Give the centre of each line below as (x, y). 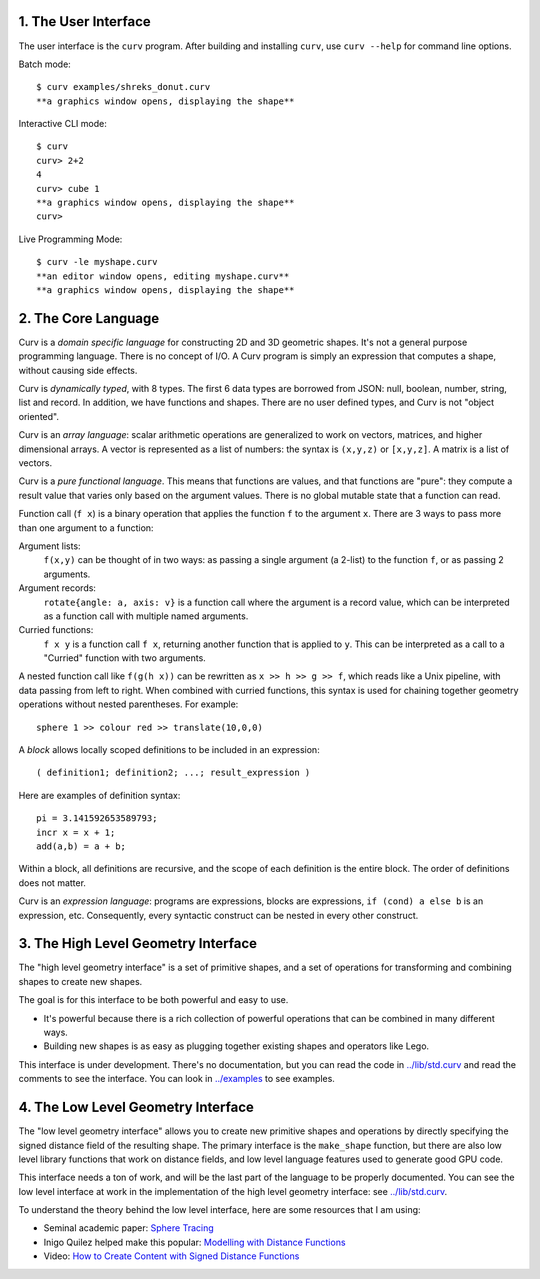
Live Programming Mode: (70, 239)
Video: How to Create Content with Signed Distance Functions (171, 1256)
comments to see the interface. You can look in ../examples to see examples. (176, 1079)
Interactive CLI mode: (62, 124)
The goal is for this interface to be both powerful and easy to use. (153, 1000)
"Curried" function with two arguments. (125, 658)
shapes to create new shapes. (80, 981)
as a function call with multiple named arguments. (146, 616)
